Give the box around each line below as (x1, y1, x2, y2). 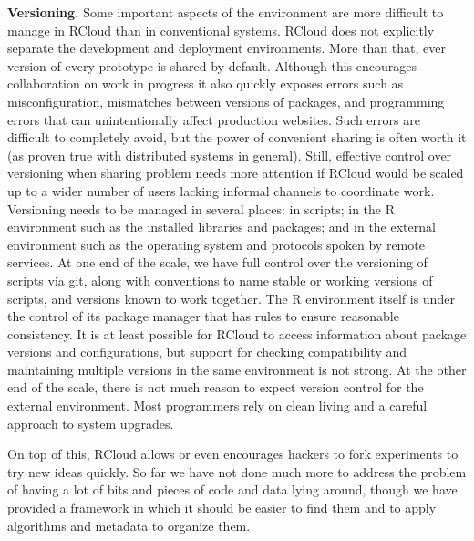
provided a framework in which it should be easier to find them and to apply (7, 498, 437, 517)
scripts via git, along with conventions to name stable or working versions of (7, 270, 433, 289)
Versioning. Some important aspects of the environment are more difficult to (7, 3, 444, 21)
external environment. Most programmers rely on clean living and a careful (7, 396, 428, 415)
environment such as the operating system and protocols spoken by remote (7, 234, 425, 254)
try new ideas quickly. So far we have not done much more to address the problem (7, 462, 467, 481)
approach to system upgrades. (7, 413, 174, 432)
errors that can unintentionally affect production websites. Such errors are (7, 109, 420, 129)
